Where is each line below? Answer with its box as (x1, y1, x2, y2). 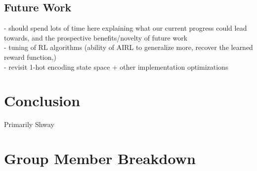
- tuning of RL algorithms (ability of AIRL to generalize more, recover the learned (4, 42, 253, 52)
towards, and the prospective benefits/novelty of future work (4, 32, 188, 43)
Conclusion (4, 90, 81, 111)
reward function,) (4, 51, 56, 62)
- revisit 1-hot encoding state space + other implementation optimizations (4, 61, 228, 72)
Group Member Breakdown (4, 148, 196, 169)
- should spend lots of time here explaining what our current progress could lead (4, 23, 247, 33)
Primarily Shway (4, 119, 54, 129)
